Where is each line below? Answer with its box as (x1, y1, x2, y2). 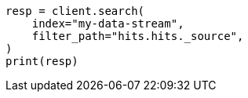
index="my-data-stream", (31, 17, 184, 30)
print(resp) (5, 55, 78, 67)
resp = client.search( (5, 5, 145, 17)
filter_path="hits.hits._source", (31, 30, 244, 42)
